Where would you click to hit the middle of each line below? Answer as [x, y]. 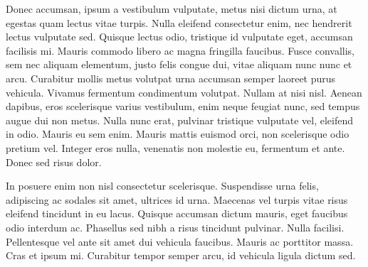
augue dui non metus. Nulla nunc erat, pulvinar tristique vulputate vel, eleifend [180, 120]
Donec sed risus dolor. [54, 162]
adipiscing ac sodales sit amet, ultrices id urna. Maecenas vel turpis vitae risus [177, 199]
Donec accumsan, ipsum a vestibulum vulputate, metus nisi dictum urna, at [172, 9]
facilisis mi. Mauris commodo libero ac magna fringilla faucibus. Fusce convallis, [180, 50]
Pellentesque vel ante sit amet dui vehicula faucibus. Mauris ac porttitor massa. [180, 241]
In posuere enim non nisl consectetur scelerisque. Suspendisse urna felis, [162, 186]
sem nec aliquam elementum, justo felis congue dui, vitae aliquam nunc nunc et [179, 64]
